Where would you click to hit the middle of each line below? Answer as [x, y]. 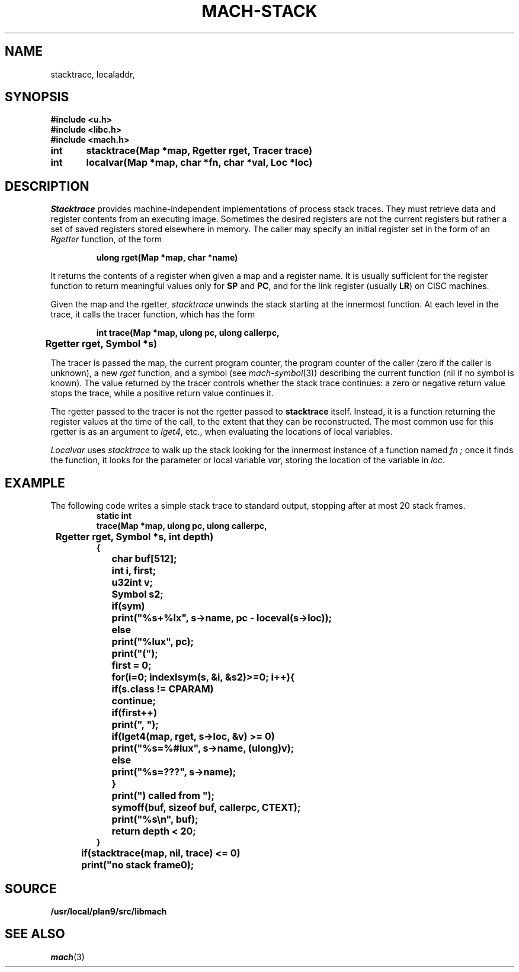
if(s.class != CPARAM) [163, 689]
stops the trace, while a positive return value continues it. [162, 393]
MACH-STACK [259, 11]
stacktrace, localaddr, [93, 74]
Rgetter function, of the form [106, 239]
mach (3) [68, 957]
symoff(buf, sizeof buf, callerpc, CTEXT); [206, 808]
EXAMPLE [35, 483]
